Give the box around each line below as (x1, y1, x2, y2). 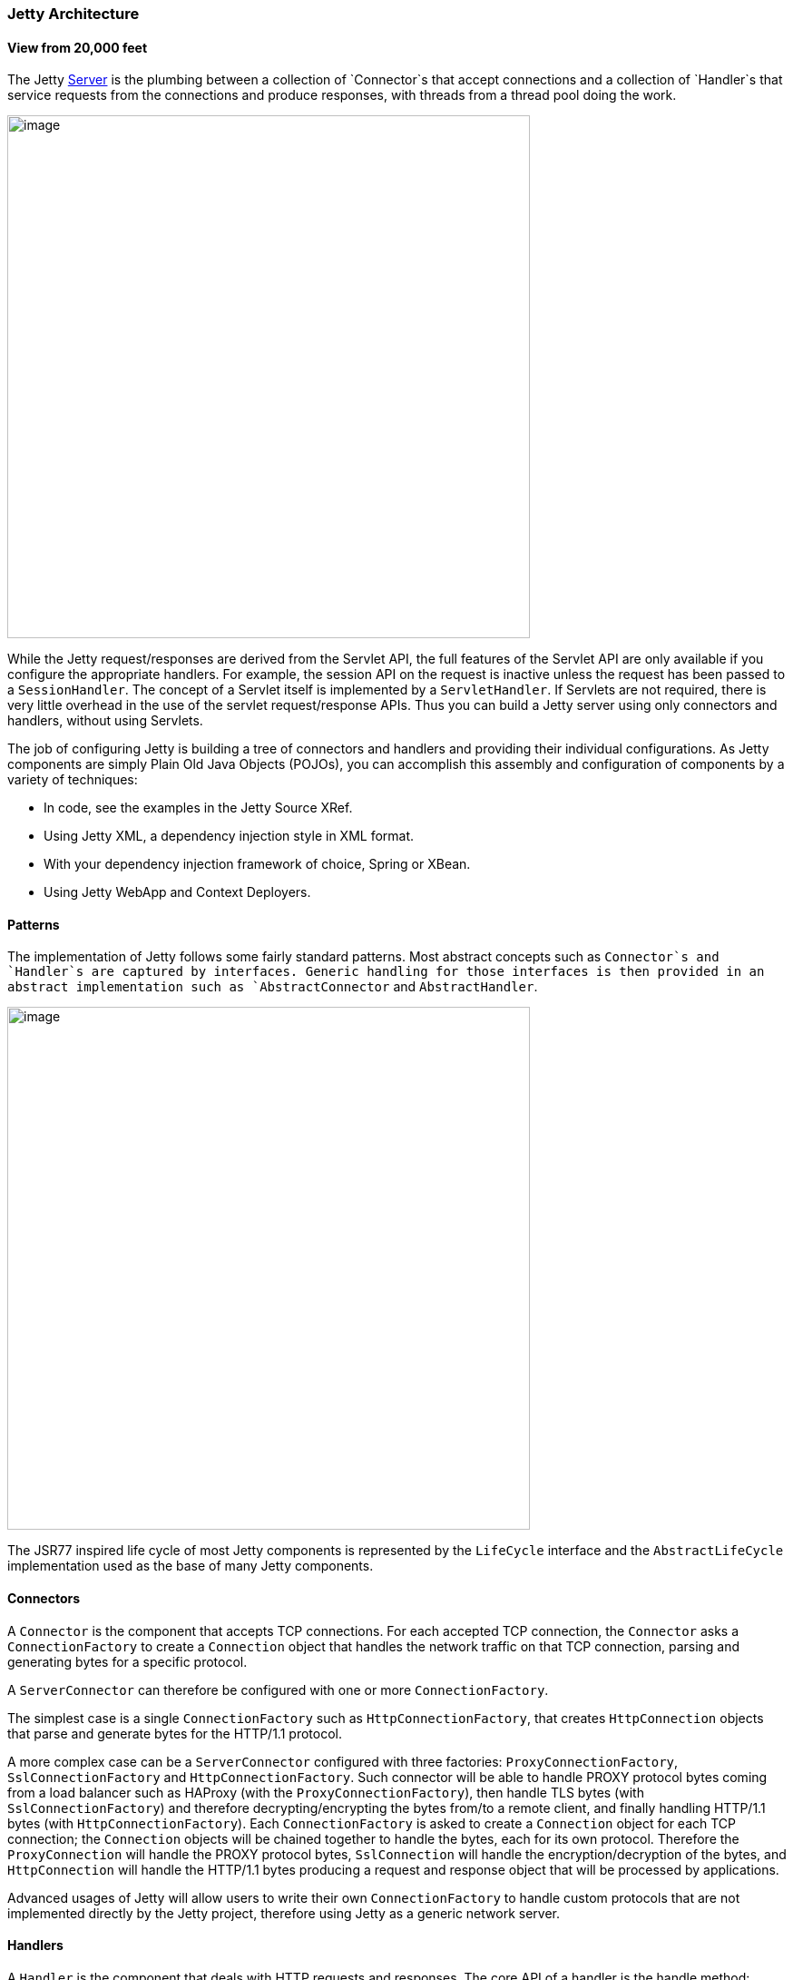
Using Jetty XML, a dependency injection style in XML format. (44, 828, 415, 844)
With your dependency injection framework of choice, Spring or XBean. (44, 856, 471, 872)
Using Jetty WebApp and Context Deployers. (44, 884, 311, 901)
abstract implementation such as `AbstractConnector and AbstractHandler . (7, 979, 538, 995)
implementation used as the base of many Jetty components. (7, 1558, 374, 1574)
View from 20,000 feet (7, 39, 148, 55)
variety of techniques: (7, 772, 138, 788)
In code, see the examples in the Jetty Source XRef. (44, 800, 353, 816)
